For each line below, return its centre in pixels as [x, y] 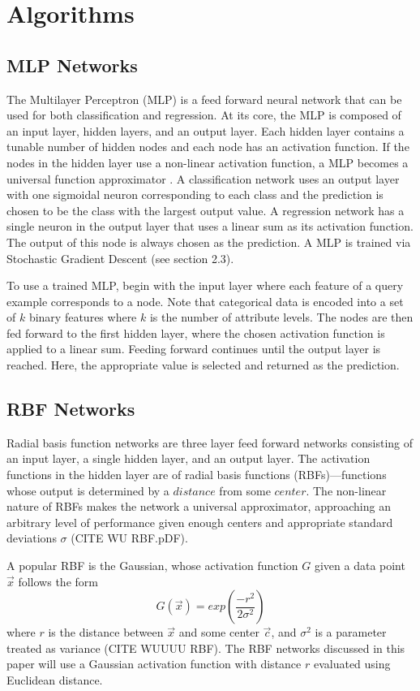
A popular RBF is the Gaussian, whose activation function [152, 566]
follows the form [58, 581]
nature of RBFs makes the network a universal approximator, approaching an [199, 506]
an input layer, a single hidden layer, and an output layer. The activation [189, 458]
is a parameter [351, 632]
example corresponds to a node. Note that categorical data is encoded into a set [205, 301]
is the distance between [106, 632]
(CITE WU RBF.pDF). [129, 538]
